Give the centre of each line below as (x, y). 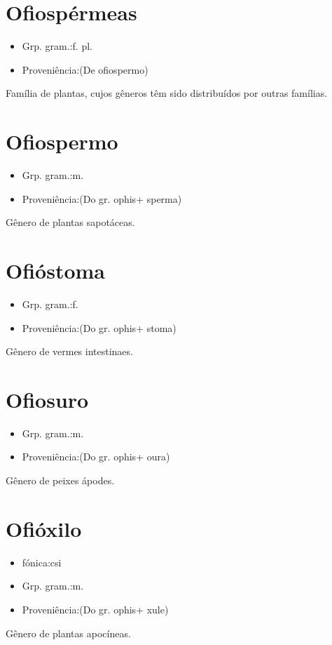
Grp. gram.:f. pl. (57, 46)
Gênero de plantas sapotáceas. (70, 222)
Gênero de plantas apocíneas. (68, 633)
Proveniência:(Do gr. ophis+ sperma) (102, 198)
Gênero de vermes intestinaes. (69, 351)
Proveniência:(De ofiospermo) (85, 69)
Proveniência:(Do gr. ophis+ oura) (96, 457)
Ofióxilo (44, 528)
